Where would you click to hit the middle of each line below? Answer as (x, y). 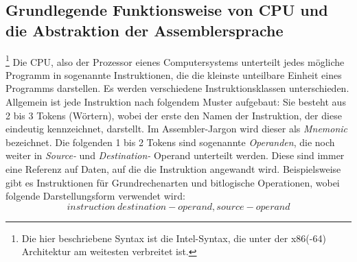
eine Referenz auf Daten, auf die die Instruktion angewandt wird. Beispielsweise (173, 169)
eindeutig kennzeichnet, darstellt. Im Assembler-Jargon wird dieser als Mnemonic (177, 129)
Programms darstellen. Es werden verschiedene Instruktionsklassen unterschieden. (177, 88)
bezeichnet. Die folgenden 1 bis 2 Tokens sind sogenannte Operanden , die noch (170, 142)
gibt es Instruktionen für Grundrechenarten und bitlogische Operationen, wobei (173, 182)
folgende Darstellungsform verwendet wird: (95, 196)
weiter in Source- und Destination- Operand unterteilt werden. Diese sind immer (175, 155)
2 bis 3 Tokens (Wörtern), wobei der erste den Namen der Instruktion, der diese (174, 115)
